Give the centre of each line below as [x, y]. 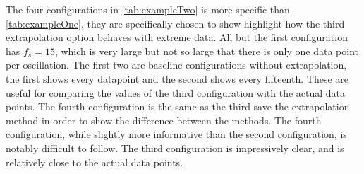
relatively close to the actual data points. [95, 162]
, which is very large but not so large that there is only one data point [206, 51]
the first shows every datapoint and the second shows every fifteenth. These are [177, 78]
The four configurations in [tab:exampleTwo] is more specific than [148, 9]
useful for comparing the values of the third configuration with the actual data [176, 92]
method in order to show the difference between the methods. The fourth [164, 120]
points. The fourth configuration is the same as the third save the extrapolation [178, 106]
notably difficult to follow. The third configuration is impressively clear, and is [175, 147]
